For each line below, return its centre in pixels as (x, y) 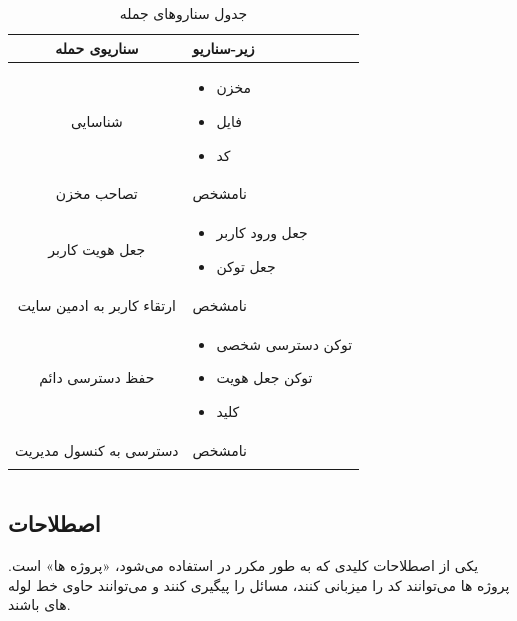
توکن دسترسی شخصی (284, 343)
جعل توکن (246, 265)
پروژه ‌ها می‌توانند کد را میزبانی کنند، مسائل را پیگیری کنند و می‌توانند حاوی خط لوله (259, 584)
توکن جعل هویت (264, 377)
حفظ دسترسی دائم (97, 377)
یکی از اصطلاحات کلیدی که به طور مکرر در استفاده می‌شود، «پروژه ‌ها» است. (243, 564)
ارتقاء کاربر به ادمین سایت (96, 304)
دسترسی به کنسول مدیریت (97, 449)
